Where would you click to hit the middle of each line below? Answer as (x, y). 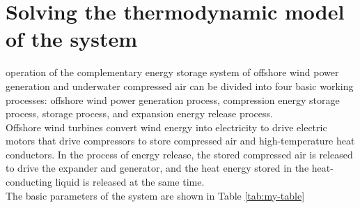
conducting (29, 182)
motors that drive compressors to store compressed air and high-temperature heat (180, 141)
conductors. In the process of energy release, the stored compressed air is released (179, 154)
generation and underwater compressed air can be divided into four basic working (180, 86)
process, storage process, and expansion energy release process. (139, 113)
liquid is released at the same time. (130, 182)
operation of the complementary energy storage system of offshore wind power (172, 72)
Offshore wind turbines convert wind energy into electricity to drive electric (166, 127)
